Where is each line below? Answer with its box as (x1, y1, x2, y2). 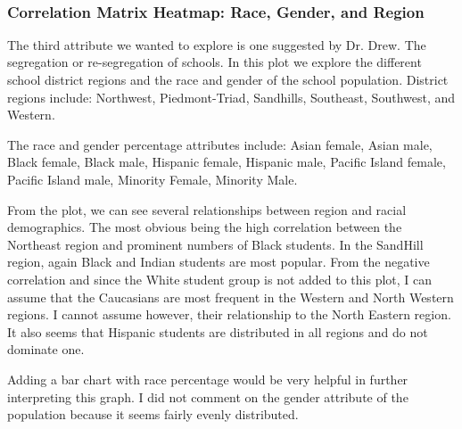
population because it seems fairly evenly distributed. (7, 405, 299, 424)
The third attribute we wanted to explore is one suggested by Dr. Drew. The (7, 35, 426, 54)
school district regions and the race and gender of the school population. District (7, 70, 449, 88)
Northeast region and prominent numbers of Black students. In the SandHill (7, 235, 424, 253)
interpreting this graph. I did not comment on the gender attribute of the (7, 387, 408, 406)
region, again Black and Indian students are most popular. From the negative (7, 252, 430, 271)
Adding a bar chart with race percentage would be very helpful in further (7, 369, 408, 388)
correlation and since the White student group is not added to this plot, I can (7, 269, 433, 288)
